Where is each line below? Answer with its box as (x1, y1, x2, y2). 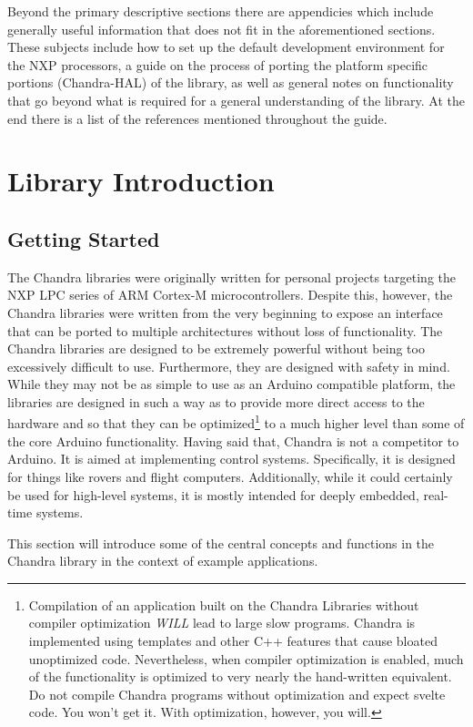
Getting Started (7, 224, 160, 252)
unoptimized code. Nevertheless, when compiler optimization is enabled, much (28, 649, 464, 668)
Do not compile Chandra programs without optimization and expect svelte (28, 684, 446, 703)
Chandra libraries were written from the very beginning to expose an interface (7, 302, 443, 322)
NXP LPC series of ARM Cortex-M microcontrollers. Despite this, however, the (7, 285, 453, 304)
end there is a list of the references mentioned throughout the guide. (7, 108, 387, 128)
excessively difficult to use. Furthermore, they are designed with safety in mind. (7, 356, 450, 375)
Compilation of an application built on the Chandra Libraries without (28, 595, 419, 614)
